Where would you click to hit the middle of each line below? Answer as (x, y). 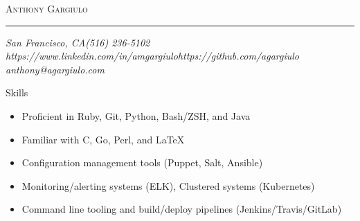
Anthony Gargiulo (47, 8)
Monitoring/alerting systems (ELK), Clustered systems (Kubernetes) (168, 185)
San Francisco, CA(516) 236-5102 (78, 42)
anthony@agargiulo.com (55, 69)
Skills (17, 92)
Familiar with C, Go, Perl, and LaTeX (103, 139)
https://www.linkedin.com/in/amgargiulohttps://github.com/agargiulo (153, 56)
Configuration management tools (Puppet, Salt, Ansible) (142, 162)
